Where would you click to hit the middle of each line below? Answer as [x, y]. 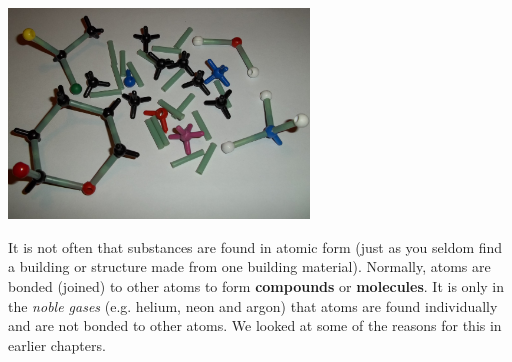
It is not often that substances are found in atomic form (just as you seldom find [255, 246]
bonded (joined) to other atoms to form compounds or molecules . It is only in [256, 285]
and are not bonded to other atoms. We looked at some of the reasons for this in [255, 325]
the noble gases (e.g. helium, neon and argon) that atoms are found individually [253, 305]
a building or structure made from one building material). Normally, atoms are [249, 266]
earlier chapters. [57, 344]
